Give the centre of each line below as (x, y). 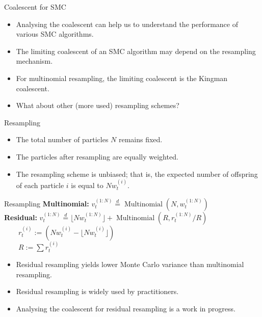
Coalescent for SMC (35, 7)
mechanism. (34, 61)
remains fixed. (140, 139)
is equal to (87, 185)
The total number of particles (62, 139)
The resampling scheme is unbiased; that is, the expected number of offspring (137, 174)
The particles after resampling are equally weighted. (97, 156)
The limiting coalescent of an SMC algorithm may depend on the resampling (136, 51)
